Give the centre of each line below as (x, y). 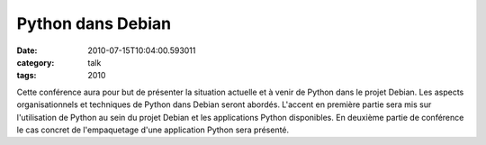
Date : (27, 50)
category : (36, 62)
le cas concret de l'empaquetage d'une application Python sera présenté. (153, 130)
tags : (27, 76)
